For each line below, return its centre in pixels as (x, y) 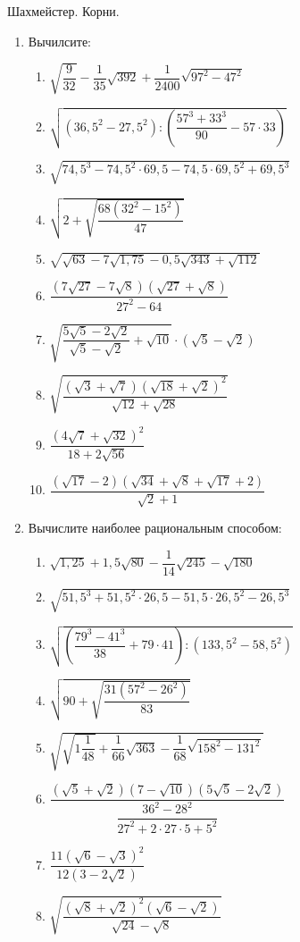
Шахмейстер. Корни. (63, 11)
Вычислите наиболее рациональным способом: (155, 528)
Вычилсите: (59, 41)
